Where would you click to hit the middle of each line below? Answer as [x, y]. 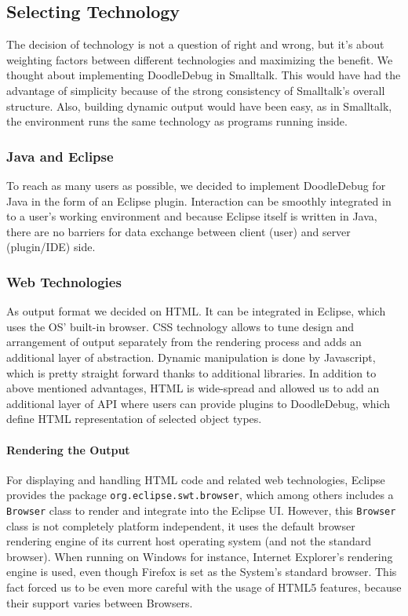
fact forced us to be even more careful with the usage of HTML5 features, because [204, 587]
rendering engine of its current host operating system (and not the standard [189, 541]
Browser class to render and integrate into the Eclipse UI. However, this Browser [201, 510]
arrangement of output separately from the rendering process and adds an [184, 342]
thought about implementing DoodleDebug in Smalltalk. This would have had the [204, 75]
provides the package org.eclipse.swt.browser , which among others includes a [200, 495]
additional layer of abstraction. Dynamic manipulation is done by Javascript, [191, 357]
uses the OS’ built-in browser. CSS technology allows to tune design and [180, 326]
